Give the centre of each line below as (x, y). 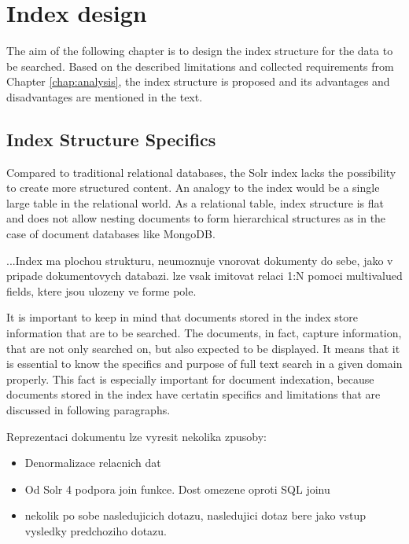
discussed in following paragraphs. (88, 410)
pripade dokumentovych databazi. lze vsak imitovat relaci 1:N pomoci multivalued (204, 276)
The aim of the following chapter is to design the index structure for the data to (200, 51)
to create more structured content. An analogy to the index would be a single (193, 187)
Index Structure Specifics (111, 139)
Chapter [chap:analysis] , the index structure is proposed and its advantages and (198, 81)
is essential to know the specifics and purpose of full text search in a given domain (204, 364)
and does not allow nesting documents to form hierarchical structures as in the (196, 218)
